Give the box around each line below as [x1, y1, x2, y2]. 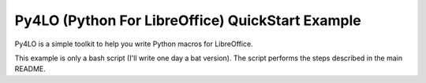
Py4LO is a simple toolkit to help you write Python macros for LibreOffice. [14, 39, 253, 49]
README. [14, 64, 47, 74]
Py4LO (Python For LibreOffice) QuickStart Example [14, 12, 362, 29]
